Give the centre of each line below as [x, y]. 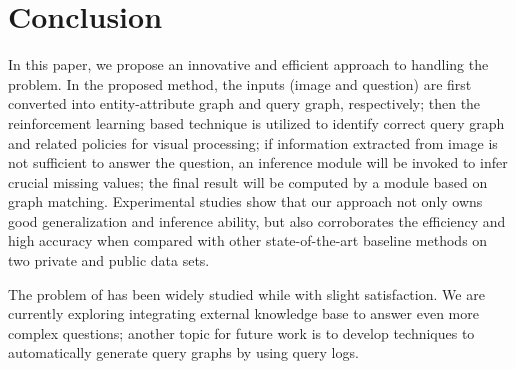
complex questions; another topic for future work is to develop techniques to [241, 332]
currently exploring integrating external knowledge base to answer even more [243, 313]
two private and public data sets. [109, 260]
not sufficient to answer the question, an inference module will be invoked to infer [258, 162]
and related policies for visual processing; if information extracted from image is [253, 142]
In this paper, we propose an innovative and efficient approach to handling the [248, 64]
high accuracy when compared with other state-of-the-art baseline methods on [248, 240]
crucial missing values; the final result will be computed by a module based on [248, 181]
